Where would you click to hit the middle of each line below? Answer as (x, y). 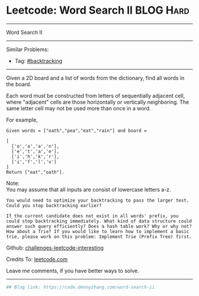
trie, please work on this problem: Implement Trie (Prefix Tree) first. (99, 237)
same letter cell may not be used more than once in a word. (78, 108)
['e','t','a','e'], (36, 151)
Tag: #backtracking (38, 61)
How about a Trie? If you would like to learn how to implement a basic (98, 231)
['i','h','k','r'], (36, 157)
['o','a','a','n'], (36, 146)
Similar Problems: (28, 49)
